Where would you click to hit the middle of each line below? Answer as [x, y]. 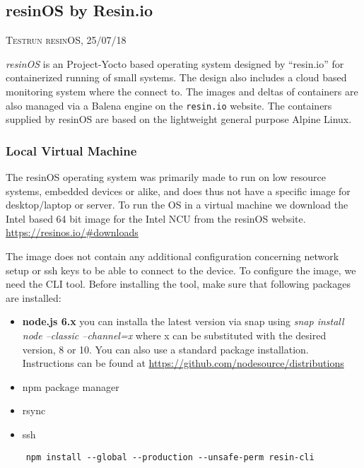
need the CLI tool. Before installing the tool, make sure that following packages [178, 284]
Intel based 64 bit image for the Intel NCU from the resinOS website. [156, 218]
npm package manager [71, 386]
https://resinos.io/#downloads [72, 232]
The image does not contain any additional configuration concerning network [172, 256]
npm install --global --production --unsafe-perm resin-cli [170, 457]
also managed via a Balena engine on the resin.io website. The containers [169, 105]
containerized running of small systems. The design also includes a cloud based [176, 77]
